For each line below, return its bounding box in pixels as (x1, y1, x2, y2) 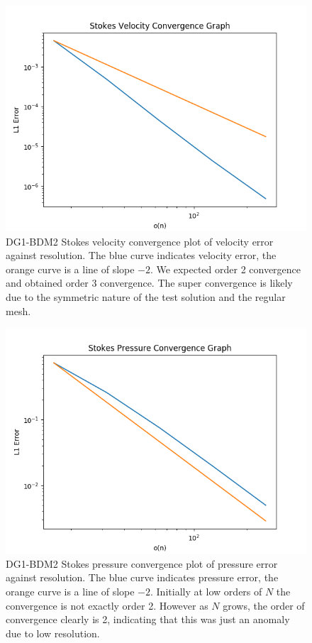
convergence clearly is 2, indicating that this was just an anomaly (6, 612, 290, 627)
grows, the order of (223, 598, 305, 612)
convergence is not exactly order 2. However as (6, 598, 208, 612)
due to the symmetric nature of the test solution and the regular (6, 289, 286, 304)
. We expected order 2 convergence (150, 261, 301, 276)
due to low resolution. (6, 625, 100, 640)
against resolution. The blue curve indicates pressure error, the (6, 570, 279, 585)
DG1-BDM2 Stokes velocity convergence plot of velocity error (6, 233, 274, 248)
